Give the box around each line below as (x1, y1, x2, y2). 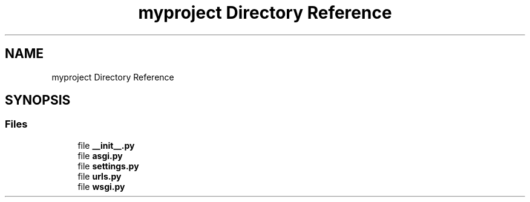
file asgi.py (77, 150, 123, 161)
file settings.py (77, 160, 139, 171)
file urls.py (77, 171, 122, 181)
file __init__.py (77, 140, 135, 151)
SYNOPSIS (5, 93, 71, 108)
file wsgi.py (77, 181, 125, 192)
